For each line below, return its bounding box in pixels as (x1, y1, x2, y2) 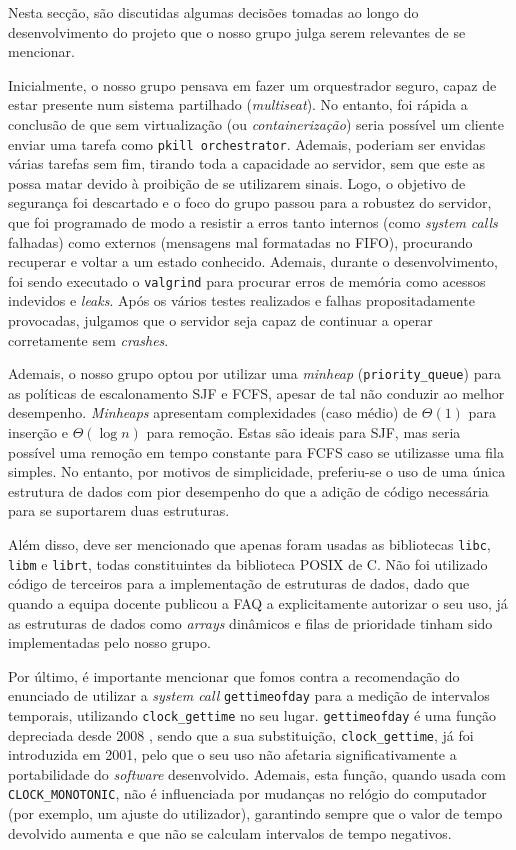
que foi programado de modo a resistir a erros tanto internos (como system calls (8, 212, 498, 232)
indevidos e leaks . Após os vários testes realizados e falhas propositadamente (8, 290, 475, 311)
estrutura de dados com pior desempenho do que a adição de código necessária (8, 480, 489, 501)
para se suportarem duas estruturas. (8, 500, 230, 521)
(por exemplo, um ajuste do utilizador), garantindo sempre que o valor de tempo (8, 803, 503, 824)
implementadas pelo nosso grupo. (8, 632, 211, 653)
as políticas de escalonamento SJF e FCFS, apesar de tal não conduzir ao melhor (8, 382, 505, 403)
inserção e (8, 422, 68, 443)
